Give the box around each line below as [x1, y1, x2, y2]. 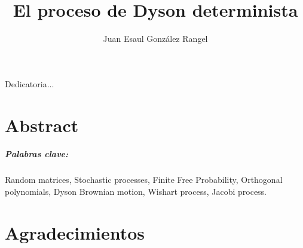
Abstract [5, 112, 79, 137]
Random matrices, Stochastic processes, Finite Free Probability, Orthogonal [5, 173, 283, 186]
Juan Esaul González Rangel [103, 32, 208, 45]
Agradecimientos [5, 220, 145, 244]
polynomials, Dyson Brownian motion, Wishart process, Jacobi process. [5, 185, 267, 197]
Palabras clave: [5, 148, 69, 160]
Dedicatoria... [5, 77, 54, 90]
